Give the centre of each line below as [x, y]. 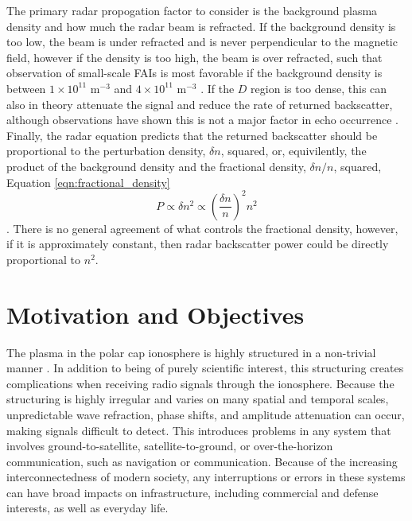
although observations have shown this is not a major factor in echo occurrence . [202, 120]
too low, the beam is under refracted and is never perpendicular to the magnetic [202, 42]
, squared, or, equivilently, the [293, 151]
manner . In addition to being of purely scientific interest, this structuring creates [205, 368]
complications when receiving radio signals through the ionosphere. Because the [200, 383]
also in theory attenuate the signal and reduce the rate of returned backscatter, [200, 104]
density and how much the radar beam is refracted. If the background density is [201, 26]
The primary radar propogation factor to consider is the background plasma [192, 10]
